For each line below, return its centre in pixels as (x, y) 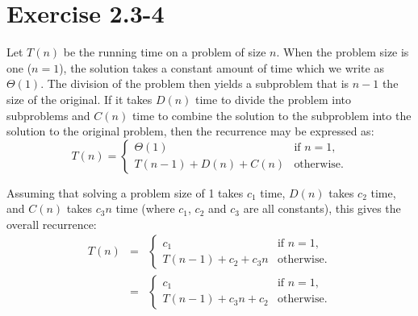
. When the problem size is (343, 52)
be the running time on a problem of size (165, 52)
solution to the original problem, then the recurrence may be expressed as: (190, 131)
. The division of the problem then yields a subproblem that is (195, 83)
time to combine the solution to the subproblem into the (272, 115)
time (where (145, 208)
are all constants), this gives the (322, 208)
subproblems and (48, 115)
